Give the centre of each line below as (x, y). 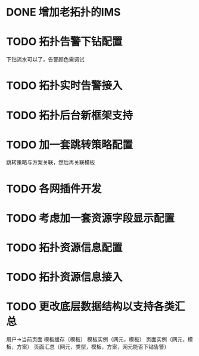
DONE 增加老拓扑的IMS (63, 12)
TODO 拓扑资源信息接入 (64, 277)
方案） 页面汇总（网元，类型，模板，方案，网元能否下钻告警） (93, 347)
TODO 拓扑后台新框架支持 (69, 115)
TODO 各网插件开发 (54, 189)
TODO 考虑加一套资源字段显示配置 (90, 218)
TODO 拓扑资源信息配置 (64, 247)
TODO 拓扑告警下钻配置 (64, 42)
